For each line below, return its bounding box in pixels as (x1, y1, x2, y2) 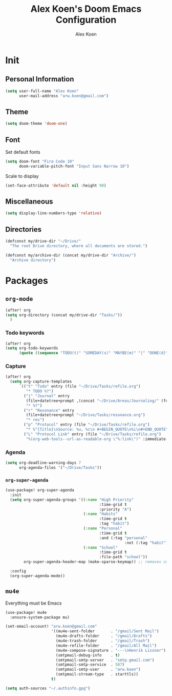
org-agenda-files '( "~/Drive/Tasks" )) (18, 465, 102, 470)
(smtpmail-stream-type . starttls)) (55, 672, 139, 677)
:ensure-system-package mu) (10, 615, 70, 620)
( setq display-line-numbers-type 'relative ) (5, 211, 102, 216)
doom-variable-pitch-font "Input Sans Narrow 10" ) (18, 163, 130, 169)
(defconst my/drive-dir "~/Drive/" (5, 239, 81, 244)
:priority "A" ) (99, 507, 132, 512)
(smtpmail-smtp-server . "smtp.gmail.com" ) (55, 657, 155, 663)
